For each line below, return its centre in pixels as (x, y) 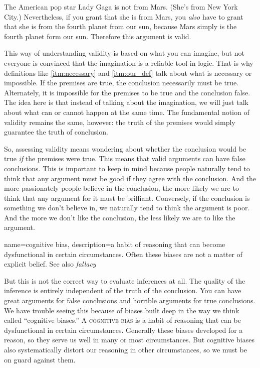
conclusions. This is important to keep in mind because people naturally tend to (127, 168)
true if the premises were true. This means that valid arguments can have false (125, 158)
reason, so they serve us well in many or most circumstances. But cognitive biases (129, 340)
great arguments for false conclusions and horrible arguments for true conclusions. (130, 300)
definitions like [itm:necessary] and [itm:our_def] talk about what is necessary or (128, 73)
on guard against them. (40, 359)
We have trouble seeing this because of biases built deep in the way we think (122, 310)
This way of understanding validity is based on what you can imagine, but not (124, 53)
